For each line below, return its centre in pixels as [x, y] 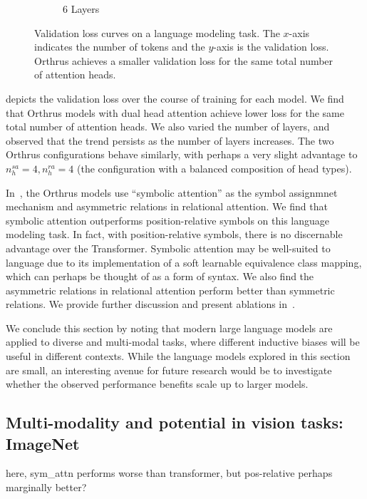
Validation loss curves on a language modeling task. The [157, 32]
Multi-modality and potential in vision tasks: [175, 422]
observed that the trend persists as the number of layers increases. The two [170, 140]
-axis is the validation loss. [271, 47]
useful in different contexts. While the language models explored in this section [178, 356]
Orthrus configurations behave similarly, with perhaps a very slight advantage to [182, 154]
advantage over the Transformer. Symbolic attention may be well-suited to [168, 248]
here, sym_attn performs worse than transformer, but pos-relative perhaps [169, 473]
